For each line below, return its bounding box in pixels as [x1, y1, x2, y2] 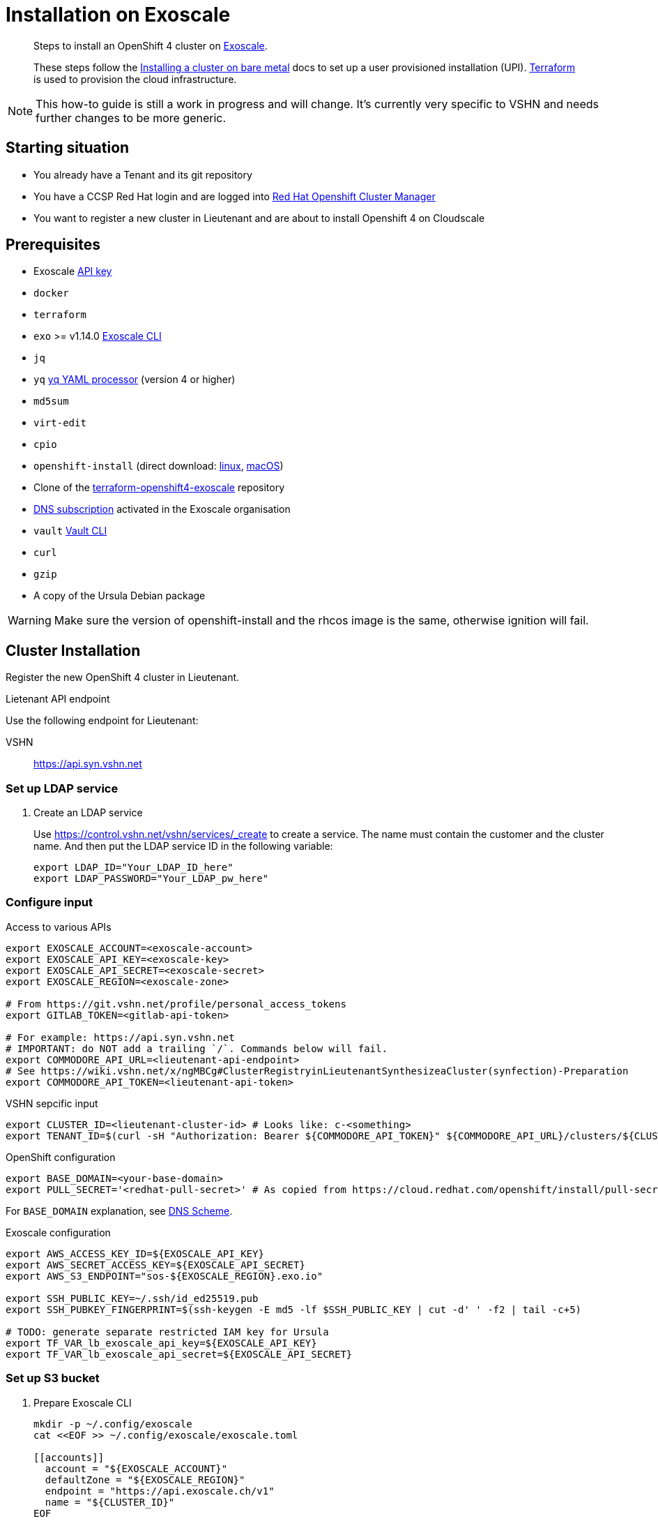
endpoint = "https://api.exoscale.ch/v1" [45, 1485, 275, 1497]
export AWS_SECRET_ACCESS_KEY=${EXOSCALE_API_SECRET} [6, 1259, 305, 1271]
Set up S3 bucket [6, 1371, 100, 1386]
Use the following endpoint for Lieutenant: [6, 714, 199, 727]
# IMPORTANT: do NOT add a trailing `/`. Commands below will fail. [6, 1042, 388, 1054]
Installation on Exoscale [6, 3, 231, 27]
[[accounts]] [33, 1451, 105, 1463]
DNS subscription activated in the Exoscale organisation [33, 503, 291, 516]
